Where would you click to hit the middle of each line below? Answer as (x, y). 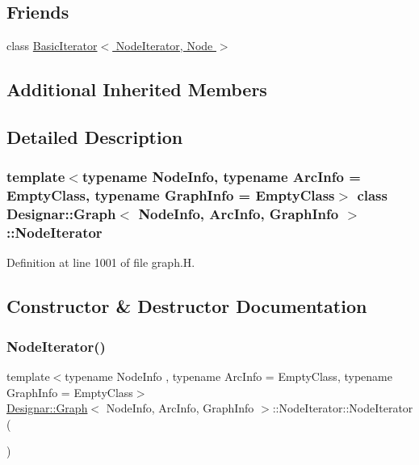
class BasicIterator (52, 46)
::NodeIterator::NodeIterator (343, 408)
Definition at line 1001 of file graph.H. (101, 262)
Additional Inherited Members (137, 89)
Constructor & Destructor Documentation (187, 306)
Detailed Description (95, 136)
